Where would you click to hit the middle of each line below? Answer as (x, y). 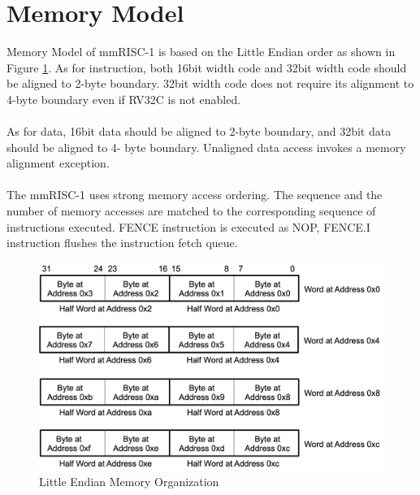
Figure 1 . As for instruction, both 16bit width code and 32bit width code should (207, 67)
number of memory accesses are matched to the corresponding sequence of (191, 211)
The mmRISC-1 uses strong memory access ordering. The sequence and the (195, 195)
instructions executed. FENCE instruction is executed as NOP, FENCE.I (188, 226)
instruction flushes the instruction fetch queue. (122, 243)
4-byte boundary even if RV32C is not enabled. (124, 99)
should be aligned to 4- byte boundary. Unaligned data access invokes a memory (206, 147)
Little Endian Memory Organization (129, 481)
